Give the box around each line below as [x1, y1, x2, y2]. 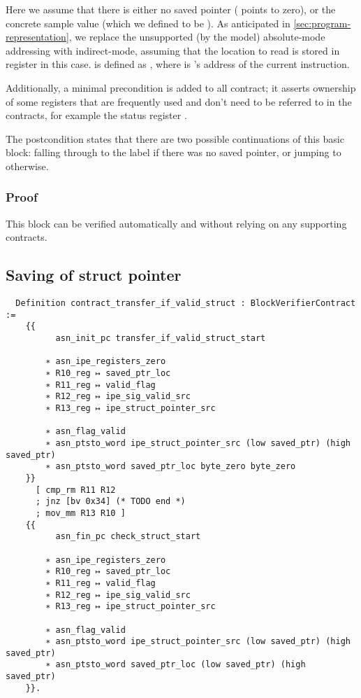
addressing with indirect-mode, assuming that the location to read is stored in [6, 43, 340, 57]
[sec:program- [293, 15, 351, 30]
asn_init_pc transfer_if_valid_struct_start [55, 333, 266, 344]
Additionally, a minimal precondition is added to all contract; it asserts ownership [6, 80, 356, 95]
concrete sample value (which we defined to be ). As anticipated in [6, 15, 290, 30]
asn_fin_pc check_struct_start [55, 531, 201, 542]
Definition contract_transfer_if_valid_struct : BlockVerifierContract [15, 298, 356, 309]
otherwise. [6, 158, 49, 173]
